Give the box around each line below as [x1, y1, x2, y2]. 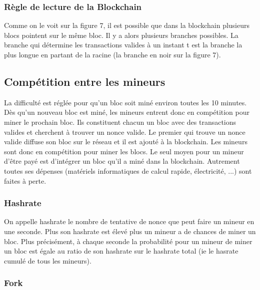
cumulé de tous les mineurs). [4, 255, 91, 266]
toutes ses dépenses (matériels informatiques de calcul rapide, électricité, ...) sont [4, 165, 252, 176]
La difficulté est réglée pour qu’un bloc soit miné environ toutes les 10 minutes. [4, 97, 247, 107]
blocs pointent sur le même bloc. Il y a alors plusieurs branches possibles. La [4, 29, 238, 40]
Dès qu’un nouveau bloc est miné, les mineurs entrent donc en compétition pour [4, 107, 250, 117]
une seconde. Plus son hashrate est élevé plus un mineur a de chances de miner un [4, 226, 256, 236]
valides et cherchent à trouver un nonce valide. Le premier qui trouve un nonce [4, 126, 245, 137]
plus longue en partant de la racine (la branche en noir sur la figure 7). [4, 49, 221, 59]
